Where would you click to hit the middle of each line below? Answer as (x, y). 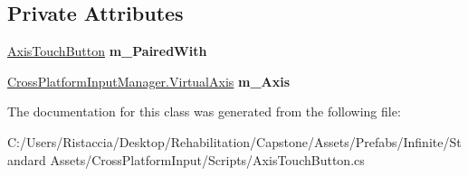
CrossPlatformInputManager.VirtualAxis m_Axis (149, 81)
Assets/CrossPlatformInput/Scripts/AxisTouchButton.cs (207, 159)
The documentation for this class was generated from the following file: (204, 111)
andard (27, 159)
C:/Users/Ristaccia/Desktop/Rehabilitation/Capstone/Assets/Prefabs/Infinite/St (234, 141)
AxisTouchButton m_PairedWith (107, 51)
